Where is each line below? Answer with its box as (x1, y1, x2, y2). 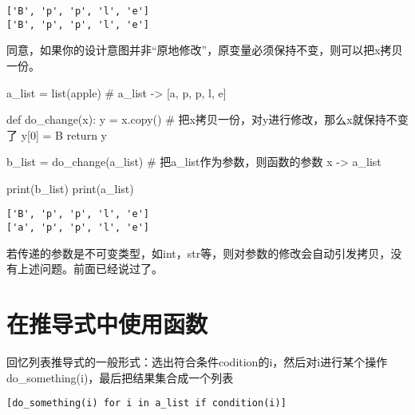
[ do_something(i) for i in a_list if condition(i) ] (6, 397, 287, 409)
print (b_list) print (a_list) (6, 180, 134, 196)
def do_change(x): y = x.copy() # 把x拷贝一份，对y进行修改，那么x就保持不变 (6, 111, 409, 128)
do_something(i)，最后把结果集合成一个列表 (6, 369, 234, 385)
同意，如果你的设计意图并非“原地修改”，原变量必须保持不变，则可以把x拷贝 (6, 41, 403, 58)
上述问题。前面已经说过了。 (17, 260, 163, 277)
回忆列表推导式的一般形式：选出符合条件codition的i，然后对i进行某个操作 (6, 354, 388, 370)
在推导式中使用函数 (6, 307, 208, 340)
